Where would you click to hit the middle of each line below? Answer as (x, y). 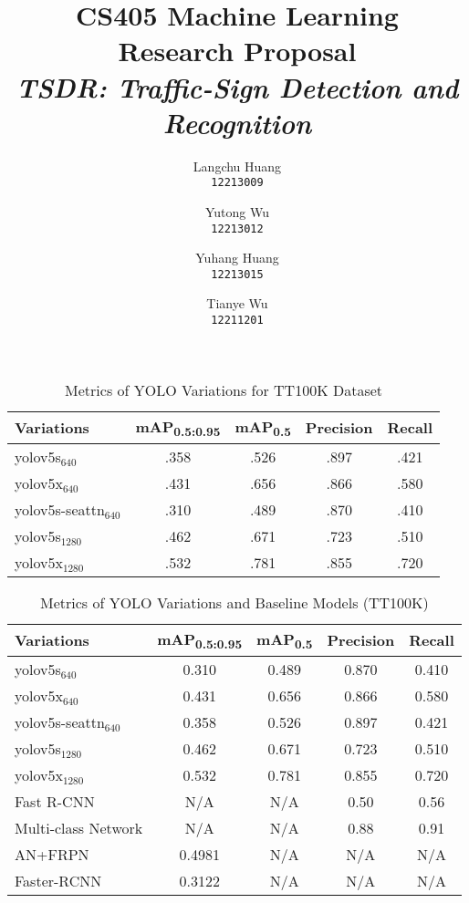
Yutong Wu (237, 211)
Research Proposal (237, 51)
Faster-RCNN (58, 881)
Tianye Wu (237, 303)
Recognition (237, 122)
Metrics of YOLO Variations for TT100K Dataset (224, 389)
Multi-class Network (79, 828)
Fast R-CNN (55, 802)
